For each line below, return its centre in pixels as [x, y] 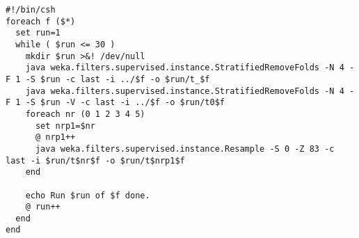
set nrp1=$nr [65, 126]
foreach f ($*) [41, 21]
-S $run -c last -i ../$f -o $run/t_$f [118, 79]
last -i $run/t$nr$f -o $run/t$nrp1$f [95, 160]
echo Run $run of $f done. [88, 195]
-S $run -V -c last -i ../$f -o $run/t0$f [125, 103]
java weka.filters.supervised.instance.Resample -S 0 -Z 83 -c [185, 149]
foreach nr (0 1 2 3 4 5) [85, 114]
